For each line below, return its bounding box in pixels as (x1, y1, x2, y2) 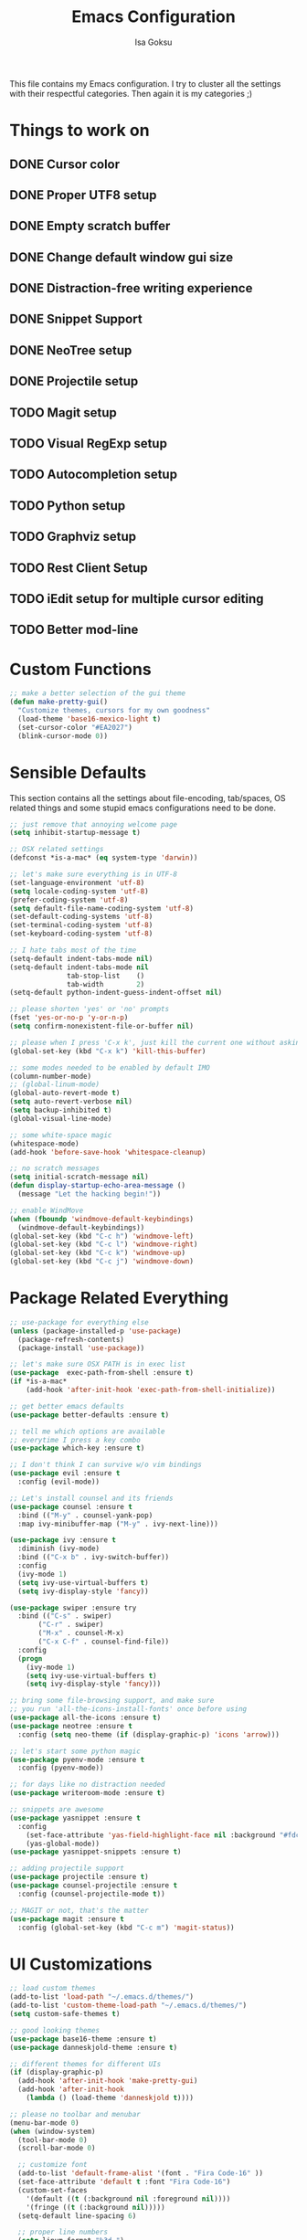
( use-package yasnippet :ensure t (9, 1813, 142, 1823)
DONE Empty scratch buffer (9, 218, 171, 234)
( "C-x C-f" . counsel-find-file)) (37, 1637, 170, 1646)
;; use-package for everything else (9, 1317, 149, 1326)
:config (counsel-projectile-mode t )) (17, 1889, 166, 1898)
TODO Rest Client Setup (9, 560, 148, 576)
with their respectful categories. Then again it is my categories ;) (9, 88, 253, 99)
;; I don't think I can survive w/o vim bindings (9, 1460, 203, 1470)
